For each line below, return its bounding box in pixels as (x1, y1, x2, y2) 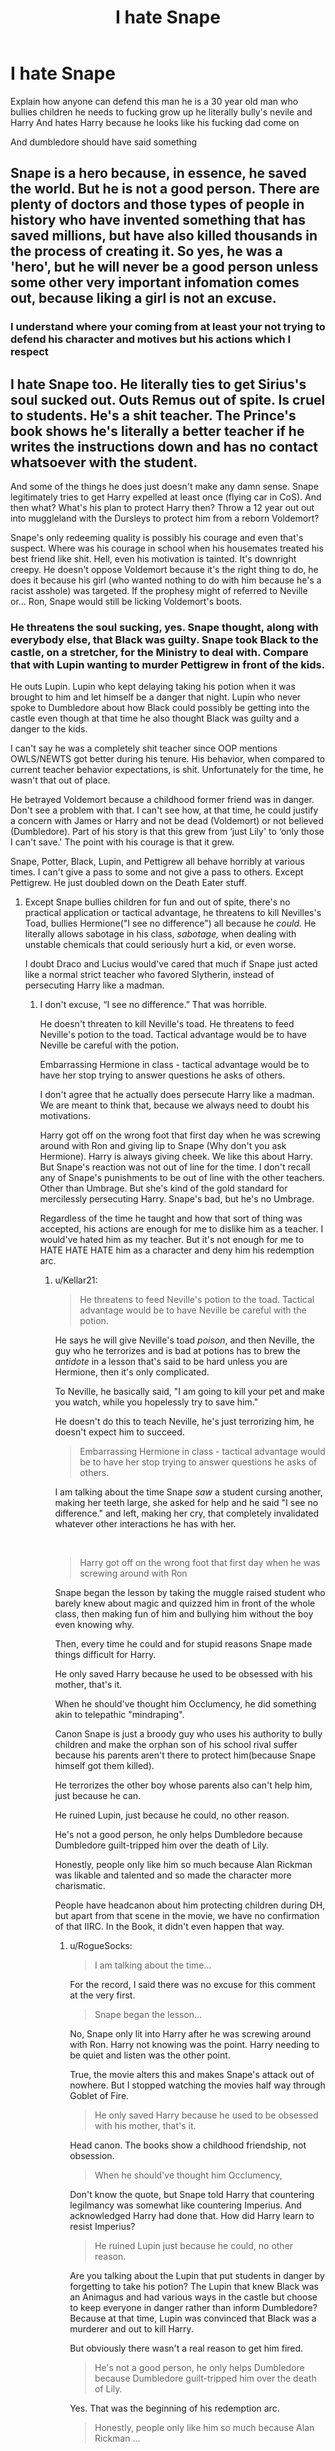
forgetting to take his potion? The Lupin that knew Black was (69, 2281, 319, 2293)
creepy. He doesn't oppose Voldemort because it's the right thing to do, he (10, 564, 319, 576)
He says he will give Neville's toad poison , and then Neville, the (54, 1334, 315, 1346)
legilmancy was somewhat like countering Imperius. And (69, 2199, 302, 2211)
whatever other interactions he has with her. (54, 1518, 237, 1530)
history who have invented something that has (10, 212, 307, 229)
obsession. (69, 2150, 115, 2162)
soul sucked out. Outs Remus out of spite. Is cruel (10, 391, 326, 408)
